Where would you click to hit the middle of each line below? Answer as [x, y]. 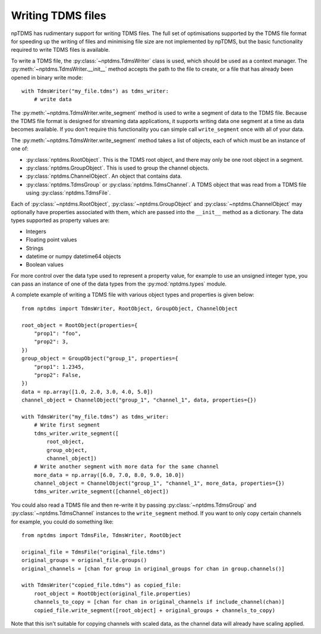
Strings [35, 248]
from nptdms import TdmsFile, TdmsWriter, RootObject [101, 536]
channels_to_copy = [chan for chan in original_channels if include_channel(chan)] [159, 602]
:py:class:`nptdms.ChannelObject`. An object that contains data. [104, 176]
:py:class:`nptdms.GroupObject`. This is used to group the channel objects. [117, 168]
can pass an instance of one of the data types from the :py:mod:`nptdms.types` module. [119, 284]
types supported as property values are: [60, 221]
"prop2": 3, [51, 342]
